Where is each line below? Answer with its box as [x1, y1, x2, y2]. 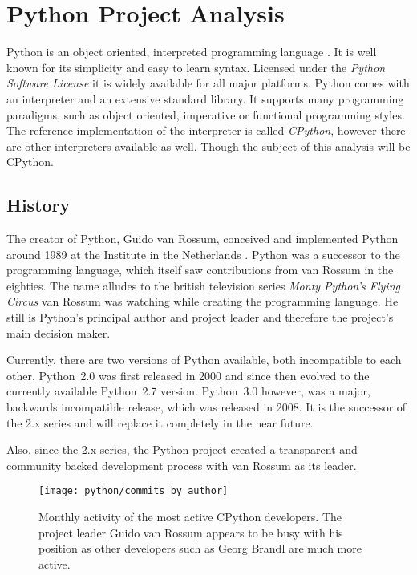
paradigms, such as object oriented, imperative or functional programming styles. [6, 106, 405, 123]
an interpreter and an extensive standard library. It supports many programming [6, 90, 404, 107]
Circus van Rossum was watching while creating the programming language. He [6, 293, 399, 310]
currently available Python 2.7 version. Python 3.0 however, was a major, [6, 383, 370, 399]
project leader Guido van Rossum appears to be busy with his [38, 524, 343, 541]
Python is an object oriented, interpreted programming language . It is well [6, 43, 377, 60]
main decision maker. [6, 324, 111, 341]
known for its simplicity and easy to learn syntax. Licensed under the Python [6, 59, 385, 75]
